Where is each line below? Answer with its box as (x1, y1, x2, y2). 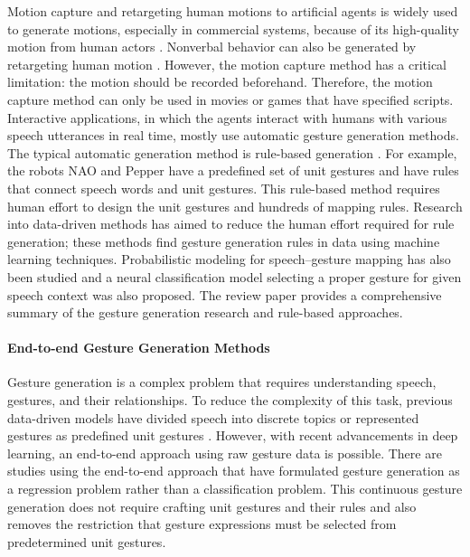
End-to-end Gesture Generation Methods (7, 338, 270, 357)
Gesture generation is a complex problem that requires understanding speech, (7, 373, 437, 392)
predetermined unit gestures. (7, 532, 166, 551)
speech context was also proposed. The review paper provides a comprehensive (7, 285, 442, 304)
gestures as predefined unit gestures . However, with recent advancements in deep (7, 426, 458, 445)
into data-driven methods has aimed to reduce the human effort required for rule (7, 214, 455, 233)
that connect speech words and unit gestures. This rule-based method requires (7, 178, 440, 197)
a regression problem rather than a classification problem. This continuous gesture (7, 479, 463, 498)
